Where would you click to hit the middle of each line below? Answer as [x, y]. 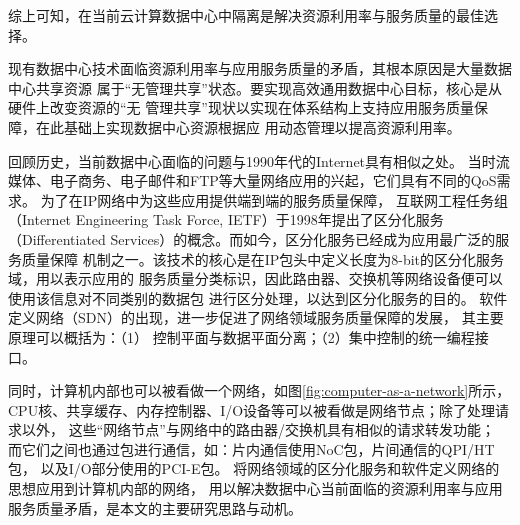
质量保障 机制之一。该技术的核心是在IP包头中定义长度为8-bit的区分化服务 [263, 258]
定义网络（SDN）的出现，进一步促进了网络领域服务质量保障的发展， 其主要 [256, 317]
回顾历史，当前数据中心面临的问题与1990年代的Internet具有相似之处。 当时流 [259, 160]
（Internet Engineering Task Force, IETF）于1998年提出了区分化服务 [226, 219]
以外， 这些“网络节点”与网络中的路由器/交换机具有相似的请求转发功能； [258, 429]
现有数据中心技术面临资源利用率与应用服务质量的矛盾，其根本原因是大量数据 [260, 68]
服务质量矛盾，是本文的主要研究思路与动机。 [155, 507]
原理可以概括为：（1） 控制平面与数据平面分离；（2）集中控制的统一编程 [241, 336]
